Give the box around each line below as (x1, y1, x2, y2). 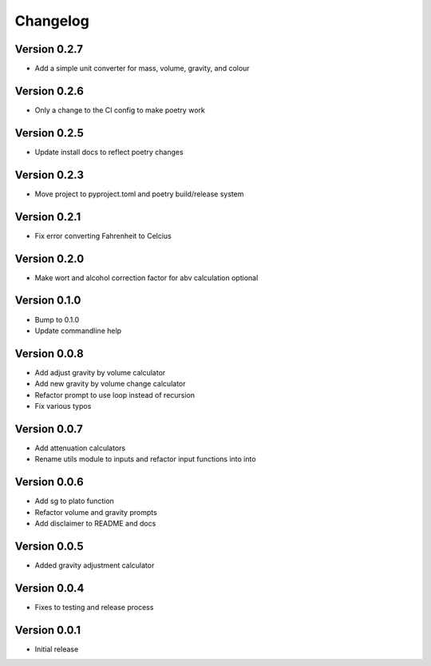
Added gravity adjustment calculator (34, 560, 155, 570)
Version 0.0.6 (14, 475, 84, 489)
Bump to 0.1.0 (34, 315, 80, 324)
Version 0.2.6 (14, 84, 84, 97)
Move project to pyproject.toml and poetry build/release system (34, 188, 244, 199)
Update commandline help (34, 326, 122, 335)
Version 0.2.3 (14, 168, 84, 181)
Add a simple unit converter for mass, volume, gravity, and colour (34, 64, 251, 73)
